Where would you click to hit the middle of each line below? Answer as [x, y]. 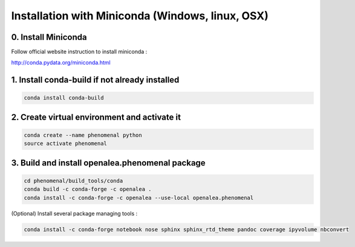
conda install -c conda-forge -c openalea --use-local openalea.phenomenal [139, 197]
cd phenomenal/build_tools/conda [73, 181]
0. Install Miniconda [49, 37]
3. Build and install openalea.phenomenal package [108, 163]
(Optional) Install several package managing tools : [74, 213]
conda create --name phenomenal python [83, 135]
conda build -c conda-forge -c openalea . [88, 189]
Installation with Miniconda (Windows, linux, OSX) [140, 16]
